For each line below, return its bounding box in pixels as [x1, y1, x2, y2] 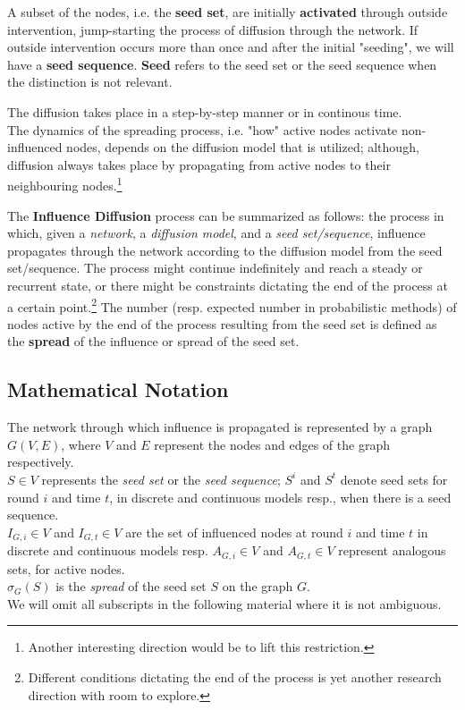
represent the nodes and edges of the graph [154, 435, 390, 453]
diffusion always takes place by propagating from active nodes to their [7, 155, 391, 173]
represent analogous [338, 541, 446, 560]
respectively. [7, 452, 74, 471]
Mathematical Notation [7, 376, 229, 403]
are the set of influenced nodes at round [125, 522, 343, 541]
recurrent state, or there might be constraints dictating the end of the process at [7, 275, 448, 294]
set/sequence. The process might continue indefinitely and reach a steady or [7, 258, 423, 277]
